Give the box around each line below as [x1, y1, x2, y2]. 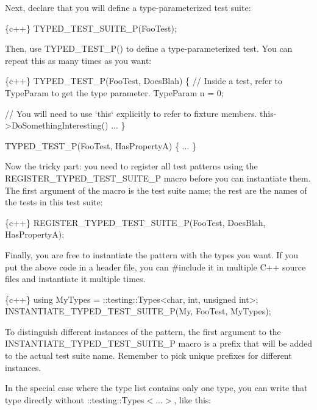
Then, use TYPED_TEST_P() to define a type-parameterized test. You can [5, 42, 293, 55]
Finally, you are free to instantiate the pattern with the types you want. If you [5, 248, 299, 261]
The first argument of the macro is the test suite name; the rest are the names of [5, 183, 307, 196]
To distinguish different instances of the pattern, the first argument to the [5, 325, 281, 338]
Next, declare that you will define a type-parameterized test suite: [5, 1, 251, 13]
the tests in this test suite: [5, 196, 103, 208]
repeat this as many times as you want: [5, 54, 152, 66]
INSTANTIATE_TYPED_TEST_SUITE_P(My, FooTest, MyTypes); [5, 305, 271, 317]
